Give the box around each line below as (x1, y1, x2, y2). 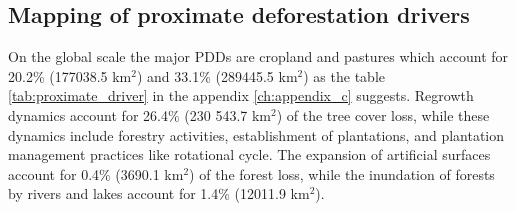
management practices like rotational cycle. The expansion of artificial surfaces (8, 144, 491, 165)
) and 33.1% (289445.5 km (136, 65, 298, 86)
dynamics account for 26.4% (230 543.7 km (8, 104, 271, 125)
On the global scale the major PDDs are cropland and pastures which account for (8, 46, 509, 67)
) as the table (303, 65, 385, 86)
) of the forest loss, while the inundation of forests (189, 163, 495, 184)
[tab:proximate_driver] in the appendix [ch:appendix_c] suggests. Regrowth (8, 85, 474, 106)
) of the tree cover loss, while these (276, 104, 490, 125)
